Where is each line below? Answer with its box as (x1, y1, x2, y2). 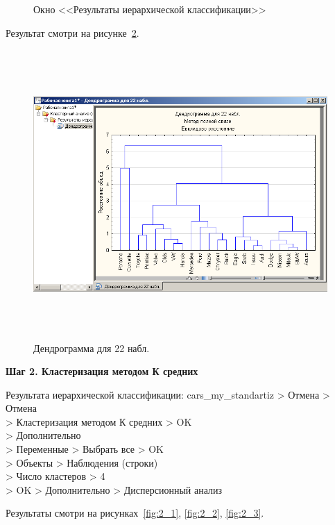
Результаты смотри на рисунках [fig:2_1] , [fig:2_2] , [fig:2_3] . (6, 506, 264, 520)
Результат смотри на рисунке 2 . (6, 25, 139, 40)
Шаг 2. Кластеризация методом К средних (6, 364, 198, 378)
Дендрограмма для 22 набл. (33, 340, 150, 355)
